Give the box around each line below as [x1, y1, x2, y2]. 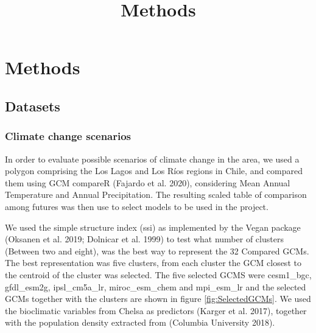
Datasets [5, 96, 60, 115]
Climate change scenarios [5, 128, 132, 144]
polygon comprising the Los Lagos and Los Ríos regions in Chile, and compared [5, 164, 303, 177]
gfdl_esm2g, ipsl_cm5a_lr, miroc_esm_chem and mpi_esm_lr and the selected [5, 280, 306, 293]
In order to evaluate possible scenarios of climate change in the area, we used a [5, 152, 300, 165]
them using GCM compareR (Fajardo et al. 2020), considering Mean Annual [5, 176, 290, 189]
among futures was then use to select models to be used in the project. [5, 200, 269, 212]
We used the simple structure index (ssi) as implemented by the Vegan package [5, 220, 301, 233]
